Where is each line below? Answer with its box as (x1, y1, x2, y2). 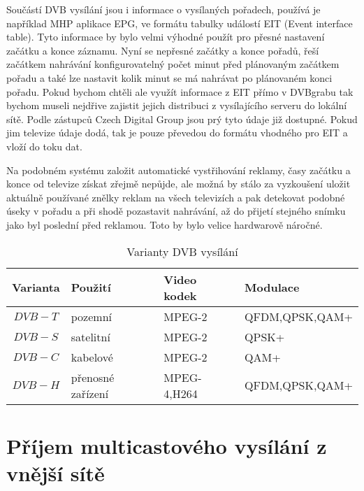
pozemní (71, 308, 112, 325)
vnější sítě (6, 458, 105, 487)
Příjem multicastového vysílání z (6, 431, 327, 460)
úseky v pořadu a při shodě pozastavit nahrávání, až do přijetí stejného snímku (6, 204, 346, 218)
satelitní (71, 328, 110, 345)
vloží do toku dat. (6, 138, 82, 153)
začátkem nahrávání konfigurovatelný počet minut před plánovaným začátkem (6, 57, 340, 71)
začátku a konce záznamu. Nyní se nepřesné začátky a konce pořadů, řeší (6, 43, 319, 57)
